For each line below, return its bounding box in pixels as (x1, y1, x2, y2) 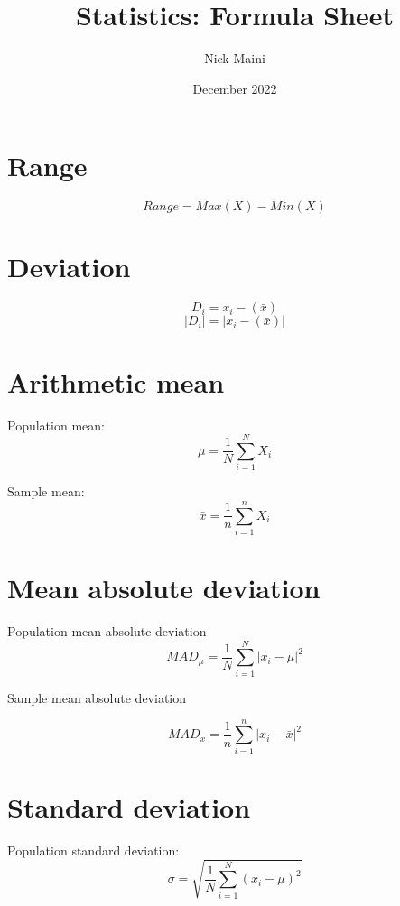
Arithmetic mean (7, 363, 225, 400)
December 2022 (192, 79, 277, 97)
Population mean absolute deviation (7, 622, 207, 641)
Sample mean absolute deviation (7, 688, 187, 707)
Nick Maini (204, 49, 265, 68)
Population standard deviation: (7, 840, 180, 859)
